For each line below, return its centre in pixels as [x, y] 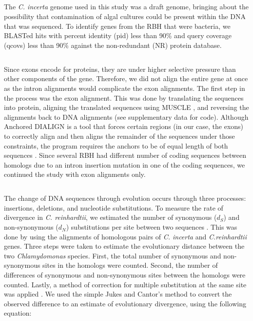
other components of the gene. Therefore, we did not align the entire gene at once [126, 78]
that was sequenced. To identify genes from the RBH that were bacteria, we [117, 26]
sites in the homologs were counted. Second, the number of [130, 265]
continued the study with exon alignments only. [75, 174]
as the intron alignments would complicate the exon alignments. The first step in [125, 88]
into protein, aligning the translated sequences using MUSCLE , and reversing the [126, 107]
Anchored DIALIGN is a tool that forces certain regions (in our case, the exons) [124, 126]
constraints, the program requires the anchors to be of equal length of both [116, 145]
